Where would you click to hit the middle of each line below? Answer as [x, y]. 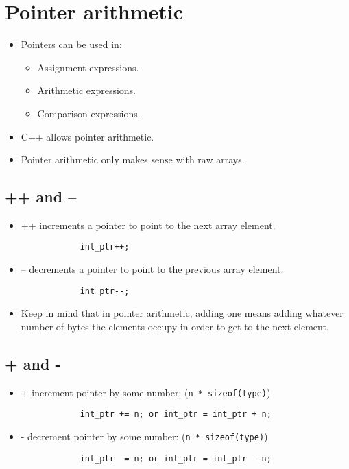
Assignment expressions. [88, 67]
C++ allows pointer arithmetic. [87, 136]
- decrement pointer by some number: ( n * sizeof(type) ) [144, 436]
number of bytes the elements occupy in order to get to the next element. [175, 326]
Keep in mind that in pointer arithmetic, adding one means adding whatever [182, 313]
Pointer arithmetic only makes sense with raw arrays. [133, 159]
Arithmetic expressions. [87, 90]
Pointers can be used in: [71, 44]
